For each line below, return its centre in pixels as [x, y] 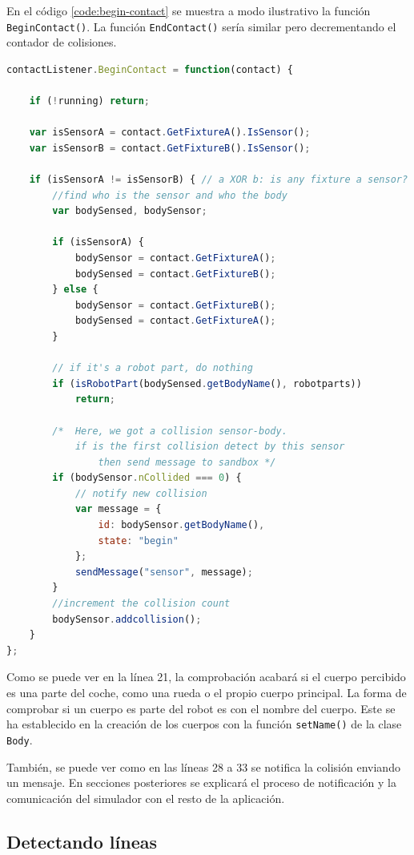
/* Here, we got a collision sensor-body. [170, 431]
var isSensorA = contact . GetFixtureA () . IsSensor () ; [170, 133]
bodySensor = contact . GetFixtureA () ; [175, 258]
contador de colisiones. [62, 42]
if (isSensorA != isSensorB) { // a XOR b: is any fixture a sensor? [219, 179]
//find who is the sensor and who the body [170, 195]
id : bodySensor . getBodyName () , [181, 525]
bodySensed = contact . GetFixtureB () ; [175, 274]
